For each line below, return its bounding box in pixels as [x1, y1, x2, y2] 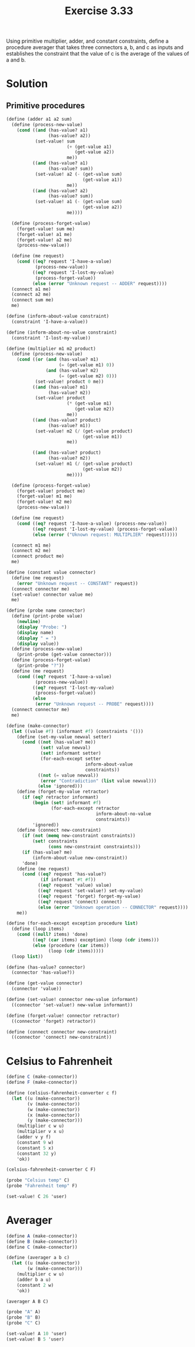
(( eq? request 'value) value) [37, 883, 112, 889]
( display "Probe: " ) [16, 624, 67, 630]
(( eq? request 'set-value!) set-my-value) [37, 888, 144, 894]
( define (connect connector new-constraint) [6, 1029, 117, 1035]
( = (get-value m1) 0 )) [58, 362, 115, 368]
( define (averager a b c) [6, 1255, 70, 1261]
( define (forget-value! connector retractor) [6, 1013, 120, 1019]
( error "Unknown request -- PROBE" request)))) [35, 701, 154, 708]
